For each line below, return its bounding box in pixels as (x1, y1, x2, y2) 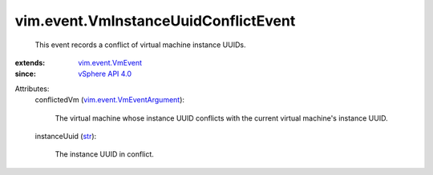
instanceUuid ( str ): (34, 131, 97, 141)
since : (14, 69, 36, 79)
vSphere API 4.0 (78, 69, 132, 79)
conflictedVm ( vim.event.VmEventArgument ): (34, 95, 184, 105)
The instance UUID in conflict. (55, 149, 154, 159)
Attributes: (14, 84, 50, 93)
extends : (14, 58, 46, 67)
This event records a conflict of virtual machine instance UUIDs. (34, 40, 246, 50)
